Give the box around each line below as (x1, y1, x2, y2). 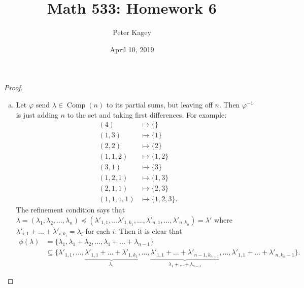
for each (85, 225, 110, 236)
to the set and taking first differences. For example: (67, 109, 227, 120)
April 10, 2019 (110, 44, 154, 54)
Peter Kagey (113, 27, 151, 38)
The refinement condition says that (16, 204, 125, 215)
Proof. (4, 82, 23, 93)
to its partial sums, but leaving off (106, 99, 213, 110)
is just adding (16, 109, 58, 120)
